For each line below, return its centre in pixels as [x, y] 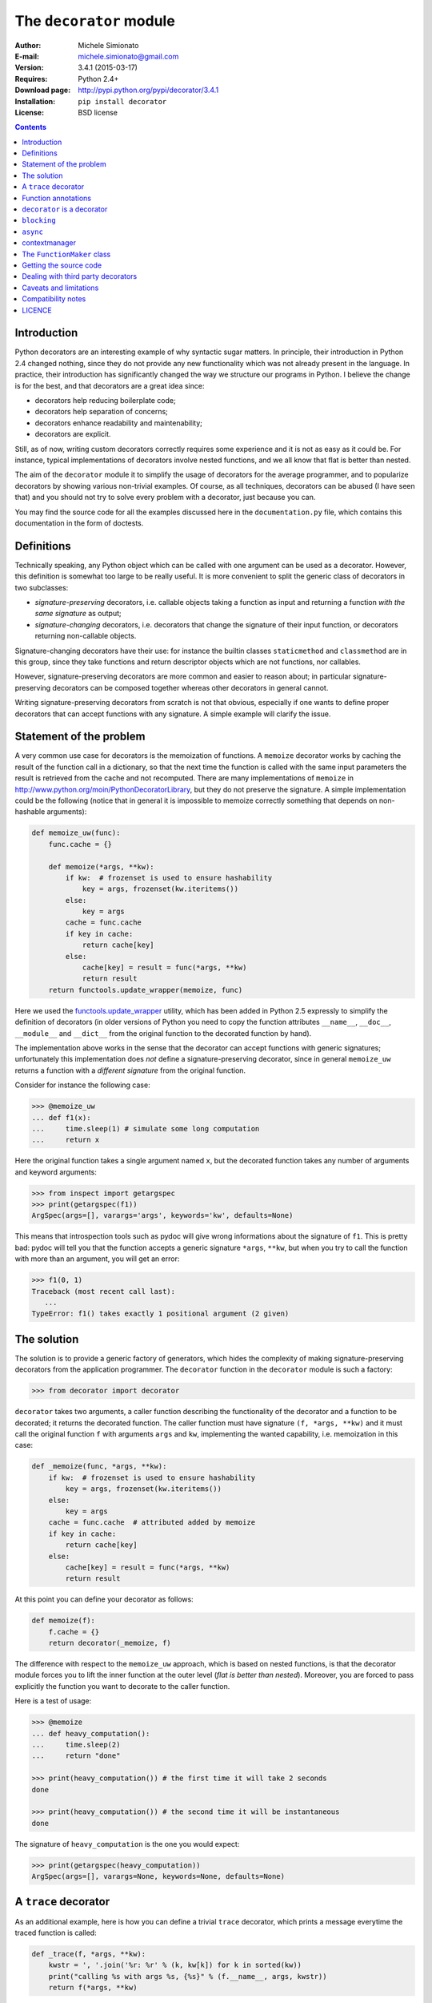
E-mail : [27, 56]
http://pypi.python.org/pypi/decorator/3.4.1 [148, 90]
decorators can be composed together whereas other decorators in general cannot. [190, 687]
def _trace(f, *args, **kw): [89, 1954]
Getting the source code [62, 265]
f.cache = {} [74, 1632]
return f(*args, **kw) [93, 1988]
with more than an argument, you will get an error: [97, 1259]
